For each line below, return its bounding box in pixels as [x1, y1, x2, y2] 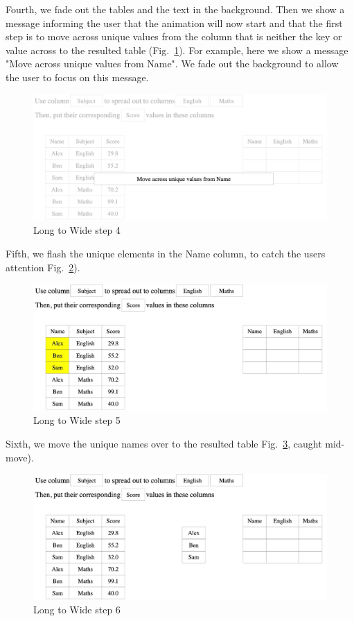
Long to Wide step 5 [33, 413, 121, 427]
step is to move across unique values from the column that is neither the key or [6, 29, 342, 44]
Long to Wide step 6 [33, 602, 121, 617]
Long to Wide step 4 [33, 223, 121, 237]
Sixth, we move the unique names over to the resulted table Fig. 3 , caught [6, 436, 322, 450]
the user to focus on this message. [6, 69, 149, 84]
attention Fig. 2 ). [6, 260, 80, 274]
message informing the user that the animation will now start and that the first [6, 15, 343, 30]
